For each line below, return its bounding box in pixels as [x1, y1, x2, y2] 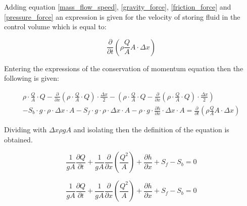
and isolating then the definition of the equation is [73, 124, 229, 135]
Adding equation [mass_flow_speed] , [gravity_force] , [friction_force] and [4, 2, 231, 12]
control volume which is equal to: [4, 21, 107, 32]
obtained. [4, 134, 33, 144]
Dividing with [4, 124, 47, 135]
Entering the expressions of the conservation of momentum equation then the [4, 63, 243, 73]
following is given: [4, 73, 59, 83]
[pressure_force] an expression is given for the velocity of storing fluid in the [4, 11, 240, 22]
